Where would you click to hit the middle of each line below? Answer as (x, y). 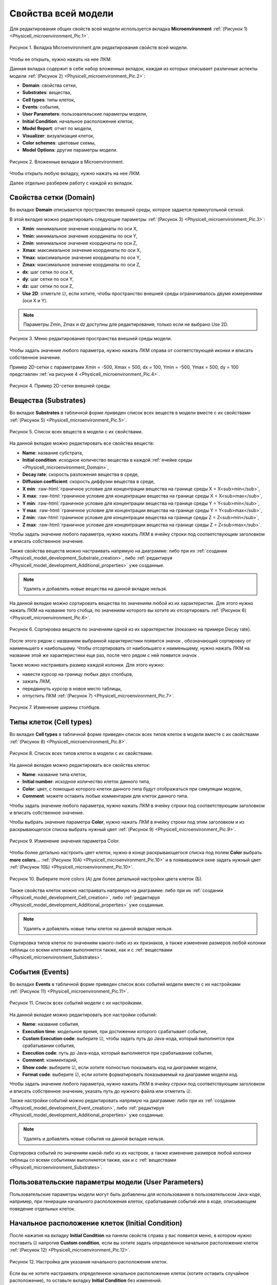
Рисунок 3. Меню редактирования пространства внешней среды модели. (91, 339)
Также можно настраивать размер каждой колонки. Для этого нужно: (87, 665)
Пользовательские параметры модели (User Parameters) (106, 1182)
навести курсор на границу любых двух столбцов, (78, 674)
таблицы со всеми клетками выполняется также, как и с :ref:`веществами (91, 950)
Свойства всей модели (62, 13)
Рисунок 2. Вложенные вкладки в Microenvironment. (67, 161)
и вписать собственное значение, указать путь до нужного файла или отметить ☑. (101, 1091)
